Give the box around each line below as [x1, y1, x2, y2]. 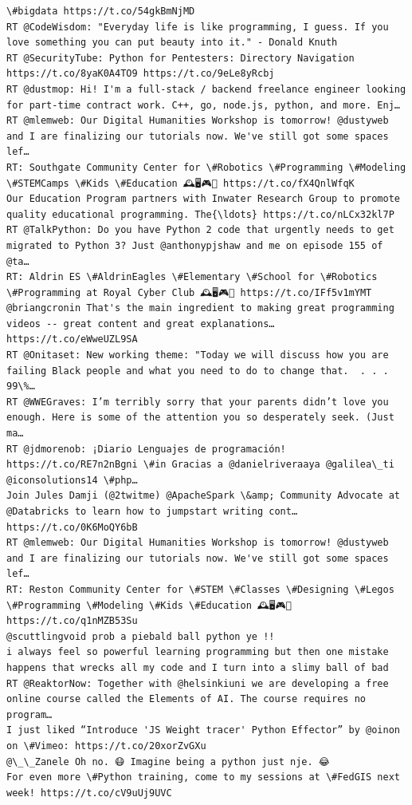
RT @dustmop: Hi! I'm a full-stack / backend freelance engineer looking [6, 83, 406, 95]
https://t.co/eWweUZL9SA [6, 333, 138, 345]
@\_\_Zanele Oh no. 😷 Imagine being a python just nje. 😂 [6, 756, 330, 768]
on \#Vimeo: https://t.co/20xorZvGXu [6, 740, 206, 752]
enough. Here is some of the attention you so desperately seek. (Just [6, 412, 394, 424]
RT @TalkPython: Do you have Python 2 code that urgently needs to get [6, 224, 394, 236]
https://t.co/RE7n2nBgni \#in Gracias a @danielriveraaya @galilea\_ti [6, 459, 394, 471]
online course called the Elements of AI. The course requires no [6, 693, 367, 705]
